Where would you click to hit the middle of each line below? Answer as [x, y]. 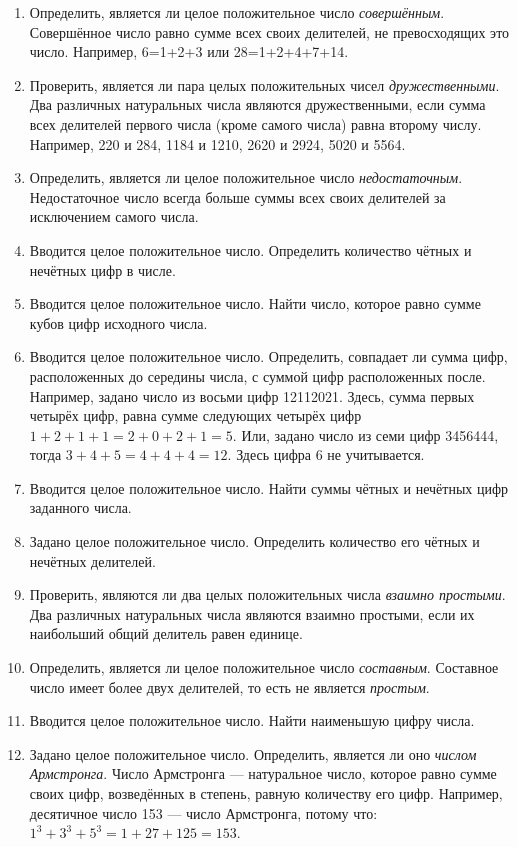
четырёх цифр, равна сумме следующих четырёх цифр [195, 415]
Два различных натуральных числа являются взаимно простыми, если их [252, 613]
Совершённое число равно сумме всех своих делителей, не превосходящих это [269, 31]
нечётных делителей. [92, 560]
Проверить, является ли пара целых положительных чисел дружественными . [264, 84]
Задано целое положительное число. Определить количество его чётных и [254, 541]
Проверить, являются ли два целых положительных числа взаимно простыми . [267, 594]
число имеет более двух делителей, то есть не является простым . [229, 686]
